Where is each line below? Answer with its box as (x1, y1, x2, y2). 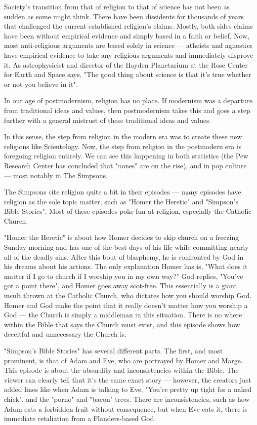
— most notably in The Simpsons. (4, 170, 108, 180)
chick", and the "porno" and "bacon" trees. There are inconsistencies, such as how (4, 393, 250, 404)
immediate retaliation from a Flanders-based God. (4, 413, 156, 424)
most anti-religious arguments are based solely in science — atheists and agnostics (4, 40, 253, 50)
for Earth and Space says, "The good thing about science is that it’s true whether (4, 69, 251, 79)
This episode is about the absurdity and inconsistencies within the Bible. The (4, 365, 239, 375)
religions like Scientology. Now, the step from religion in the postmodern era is (4, 141, 242, 151)
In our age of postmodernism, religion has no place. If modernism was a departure (4, 95, 253, 106)
